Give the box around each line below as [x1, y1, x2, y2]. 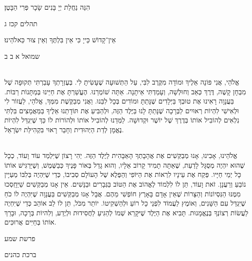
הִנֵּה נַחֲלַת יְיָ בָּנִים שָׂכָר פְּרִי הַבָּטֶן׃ [4, 2, 90, 12]
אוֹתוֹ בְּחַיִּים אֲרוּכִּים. [4, 217, 56, 227]
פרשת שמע [4, 233, 36, 243]
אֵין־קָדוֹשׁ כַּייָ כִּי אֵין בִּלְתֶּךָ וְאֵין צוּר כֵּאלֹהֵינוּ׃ [4, 35, 116, 45]
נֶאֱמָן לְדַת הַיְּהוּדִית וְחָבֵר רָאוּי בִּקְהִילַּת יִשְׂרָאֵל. [4, 124, 124, 134]
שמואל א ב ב [4, 51, 40, 61]
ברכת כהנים [4, 249, 36, 260]
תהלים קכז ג [4, 18, 37, 28]
